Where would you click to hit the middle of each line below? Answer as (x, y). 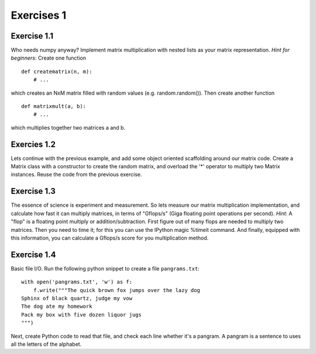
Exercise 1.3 (33, 191)
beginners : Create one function (48, 58)
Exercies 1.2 (33, 144)
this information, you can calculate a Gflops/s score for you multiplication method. (110, 238)
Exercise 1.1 (32, 36)
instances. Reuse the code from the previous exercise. (76, 175)
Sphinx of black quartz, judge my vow (77, 299)
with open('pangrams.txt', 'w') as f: (77, 282)
